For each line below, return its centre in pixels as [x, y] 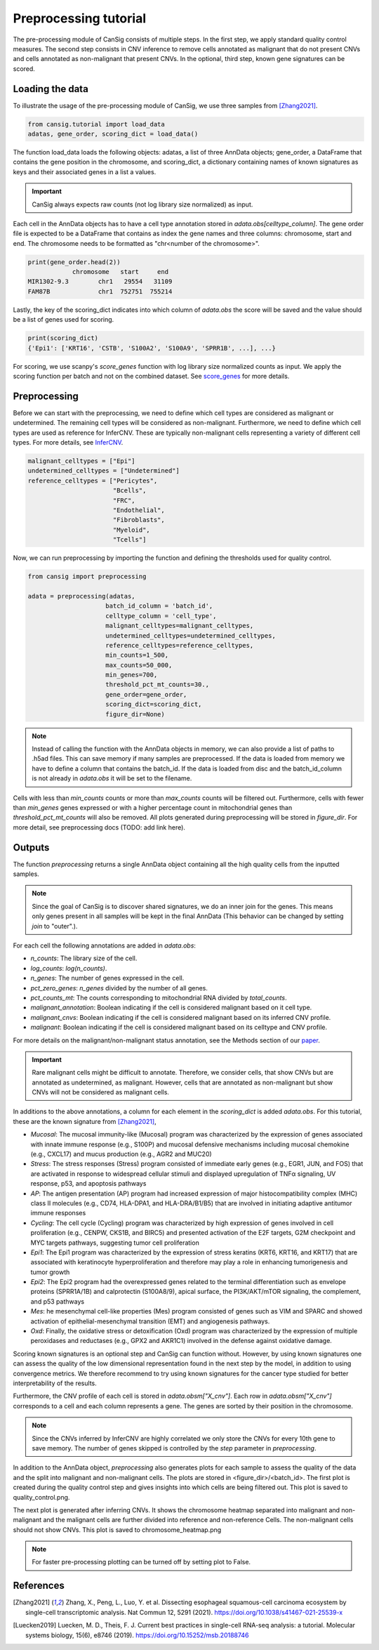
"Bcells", [129, 491]
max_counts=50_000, [139, 665]
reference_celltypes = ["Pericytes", [93, 480]
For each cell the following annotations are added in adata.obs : [105, 945]
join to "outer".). [55, 926]
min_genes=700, [132, 675]
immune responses [58, 1213]
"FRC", [124, 500]
